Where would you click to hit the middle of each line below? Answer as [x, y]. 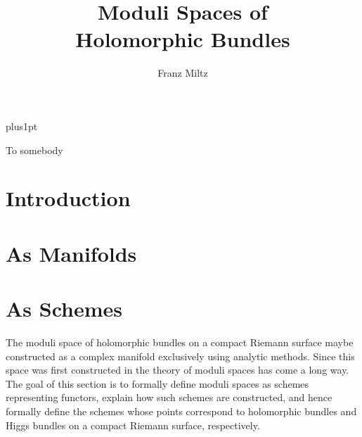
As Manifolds [71, 253]
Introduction [68, 198]
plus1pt [22, 126]
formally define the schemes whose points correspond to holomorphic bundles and [181, 411]
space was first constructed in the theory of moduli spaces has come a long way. [177, 370]
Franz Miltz [183, 73]
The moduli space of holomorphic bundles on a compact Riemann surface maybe [180, 342]
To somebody [34, 150]
